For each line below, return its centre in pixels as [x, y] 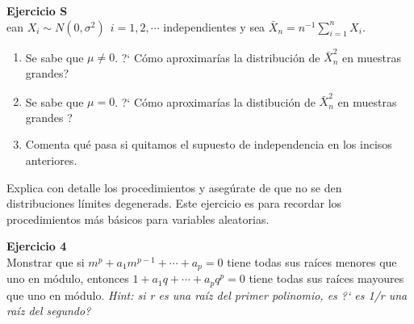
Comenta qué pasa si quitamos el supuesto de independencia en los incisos [209, 144]
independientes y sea [214, 26]
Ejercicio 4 [37, 246]
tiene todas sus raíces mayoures [326, 278]
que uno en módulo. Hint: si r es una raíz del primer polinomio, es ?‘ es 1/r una [207, 295]
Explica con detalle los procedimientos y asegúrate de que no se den [174, 187]
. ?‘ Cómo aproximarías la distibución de [215, 101]
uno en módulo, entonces [68, 278]
